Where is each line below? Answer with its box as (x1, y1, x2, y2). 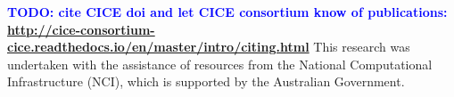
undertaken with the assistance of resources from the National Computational (7, 54, 433, 73)
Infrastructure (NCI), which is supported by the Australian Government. (7, 72, 405, 91)
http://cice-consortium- (7, 20, 155, 38)
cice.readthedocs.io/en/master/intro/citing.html (7, 37, 310, 56)
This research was (313, 37, 410, 56)
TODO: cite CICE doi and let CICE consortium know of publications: (7, 3, 448, 20)
